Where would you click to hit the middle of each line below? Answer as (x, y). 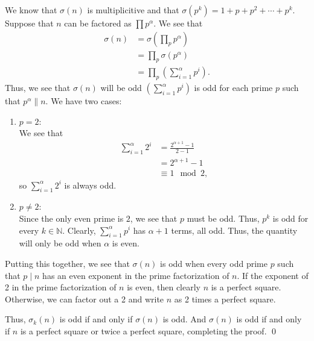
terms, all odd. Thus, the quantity (234, 230)
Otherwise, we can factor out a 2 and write (85, 299)
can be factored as (98, 23)
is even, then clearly (164, 287)
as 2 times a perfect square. (225, 299)
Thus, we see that (38, 88)
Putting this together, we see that (67, 263)
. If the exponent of (273, 275)
